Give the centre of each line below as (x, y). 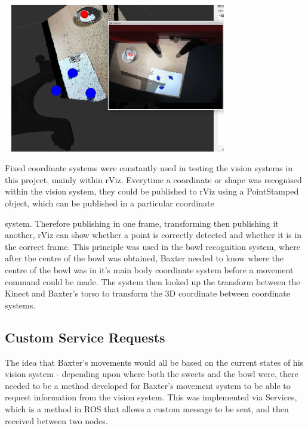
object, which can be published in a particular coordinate (110, 203)
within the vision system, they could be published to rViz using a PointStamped (152, 191)
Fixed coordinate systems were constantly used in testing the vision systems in (149, 168)
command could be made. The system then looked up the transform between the (153, 281)
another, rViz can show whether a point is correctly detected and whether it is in (153, 235)
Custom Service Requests (85, 337)
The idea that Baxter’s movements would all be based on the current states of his (154, 362)
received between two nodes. (56, 420)
